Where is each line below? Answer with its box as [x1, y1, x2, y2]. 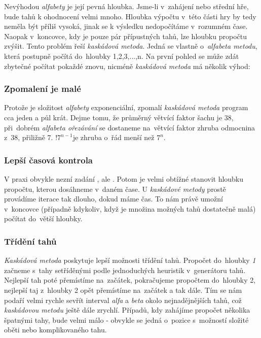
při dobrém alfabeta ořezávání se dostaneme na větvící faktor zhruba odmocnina [4, 122, 255, 132]
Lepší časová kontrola [4, 153, 93, 166]
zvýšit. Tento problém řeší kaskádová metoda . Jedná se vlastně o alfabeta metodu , [4, 41, 257, 51]
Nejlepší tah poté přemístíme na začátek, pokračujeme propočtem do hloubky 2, [4, 275, 256, 285]
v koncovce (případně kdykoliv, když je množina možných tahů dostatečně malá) [4, 203, 256, 214]
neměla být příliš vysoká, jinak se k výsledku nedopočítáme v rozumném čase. [4, 21, 248, 31]
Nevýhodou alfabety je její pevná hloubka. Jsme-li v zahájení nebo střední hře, [4, 1, 249, 11]
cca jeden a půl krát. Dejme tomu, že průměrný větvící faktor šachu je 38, [4, 112, 234, 122]
